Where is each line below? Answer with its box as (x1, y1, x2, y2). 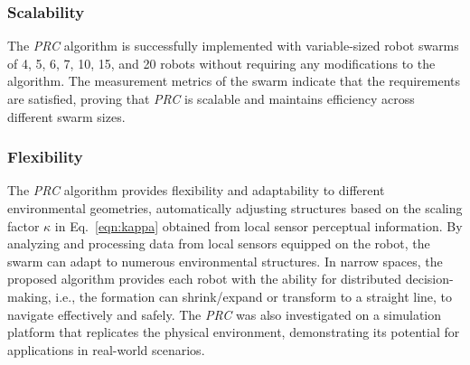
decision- (405, 269, 454, 288)
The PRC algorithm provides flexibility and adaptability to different (7, 181, 385, 200)
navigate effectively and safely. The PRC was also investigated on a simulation (7, 304, 442, 323)
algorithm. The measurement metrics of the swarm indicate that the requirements (7, 71, 460, 90)
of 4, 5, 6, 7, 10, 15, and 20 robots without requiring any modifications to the (7, 53, 436, 72)
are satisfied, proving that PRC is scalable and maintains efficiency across (7, 89, 415, 108)
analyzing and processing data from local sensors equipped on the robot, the (7, 234, 430, 253)
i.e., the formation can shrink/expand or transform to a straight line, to (55, 286, 453, 305)
